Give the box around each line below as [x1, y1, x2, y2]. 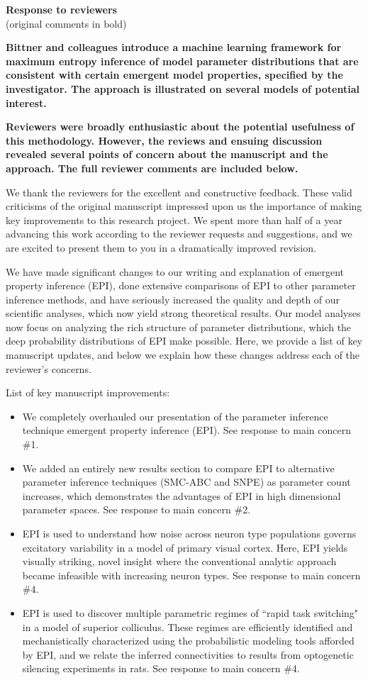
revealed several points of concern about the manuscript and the [6, 147, 328, 162]
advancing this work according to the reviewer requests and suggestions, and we [6, 226, 352, 241]
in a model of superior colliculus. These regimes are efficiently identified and [22, 619, 353, 634]
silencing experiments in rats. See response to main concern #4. [22, 661, 300, 676]
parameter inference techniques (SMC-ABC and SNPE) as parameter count [22, 474, 351, 489]
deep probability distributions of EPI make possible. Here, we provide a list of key [6, 333, 363, 348]
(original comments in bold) [6, 16, 127, 30]
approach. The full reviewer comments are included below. [6, 160, 299, 175]
